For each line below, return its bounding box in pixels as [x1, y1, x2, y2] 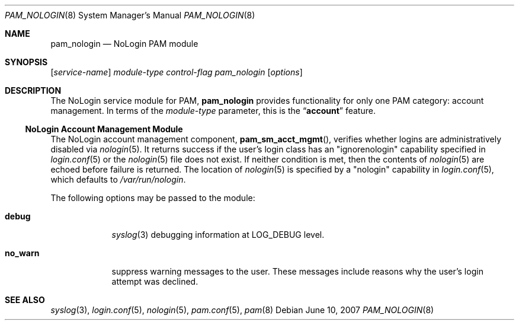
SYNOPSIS [5, 57, 48, 67]
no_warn [5, 248, 40, 258]
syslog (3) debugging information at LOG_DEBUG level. [111, 230, 325, 240]
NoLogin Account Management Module [25, 124, 183, 134]
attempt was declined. [111, 276, 198, 286]
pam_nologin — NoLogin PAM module [50, 39, 198, 49]
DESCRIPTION [5, 85, 62, 95]
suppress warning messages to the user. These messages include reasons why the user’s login [111, 266, 483, 276]
